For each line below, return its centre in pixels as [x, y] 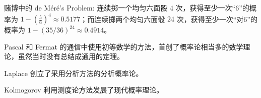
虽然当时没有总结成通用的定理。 [71, 56]
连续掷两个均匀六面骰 [130, 19]
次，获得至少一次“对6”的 [217, 19]
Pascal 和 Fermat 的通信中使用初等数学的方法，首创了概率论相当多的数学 [124, 46]
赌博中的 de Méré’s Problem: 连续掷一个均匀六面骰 [86, 7]
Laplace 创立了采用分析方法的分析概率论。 [74, 73]
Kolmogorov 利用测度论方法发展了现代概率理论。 [84, 90]
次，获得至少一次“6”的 [212, 7]
